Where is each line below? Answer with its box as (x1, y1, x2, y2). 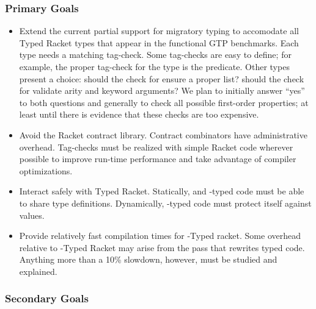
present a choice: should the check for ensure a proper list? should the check (19, 72, 304, 85)
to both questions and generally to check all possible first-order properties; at (19, 96, 309, 108)
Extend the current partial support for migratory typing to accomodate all (19, 24, 299, 37)
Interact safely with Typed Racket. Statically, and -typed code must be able (19, 185, 304, 197)
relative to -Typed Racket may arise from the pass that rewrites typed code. (19, 241, 305, 254)
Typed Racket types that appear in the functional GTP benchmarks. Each (19, 36, 299, 49)
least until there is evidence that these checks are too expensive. (19, 108, 259, 121)
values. (19, 208, 45, 221)
